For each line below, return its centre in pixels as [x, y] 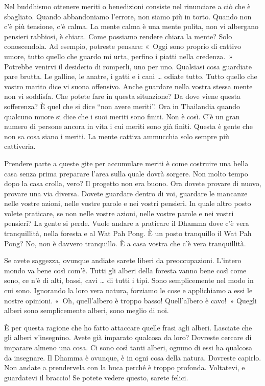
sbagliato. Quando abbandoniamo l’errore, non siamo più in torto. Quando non [128, 16]
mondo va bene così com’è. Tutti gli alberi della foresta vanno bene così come [125, 270]
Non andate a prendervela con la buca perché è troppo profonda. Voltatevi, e [125, 367]
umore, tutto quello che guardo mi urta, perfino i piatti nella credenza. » [118, 56]
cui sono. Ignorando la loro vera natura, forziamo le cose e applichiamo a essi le [128, 290]
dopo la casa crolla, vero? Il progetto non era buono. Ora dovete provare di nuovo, [133, 183]
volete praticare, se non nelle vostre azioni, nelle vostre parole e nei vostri [119, 213]
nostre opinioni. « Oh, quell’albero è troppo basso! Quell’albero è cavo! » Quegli [130, 300]
